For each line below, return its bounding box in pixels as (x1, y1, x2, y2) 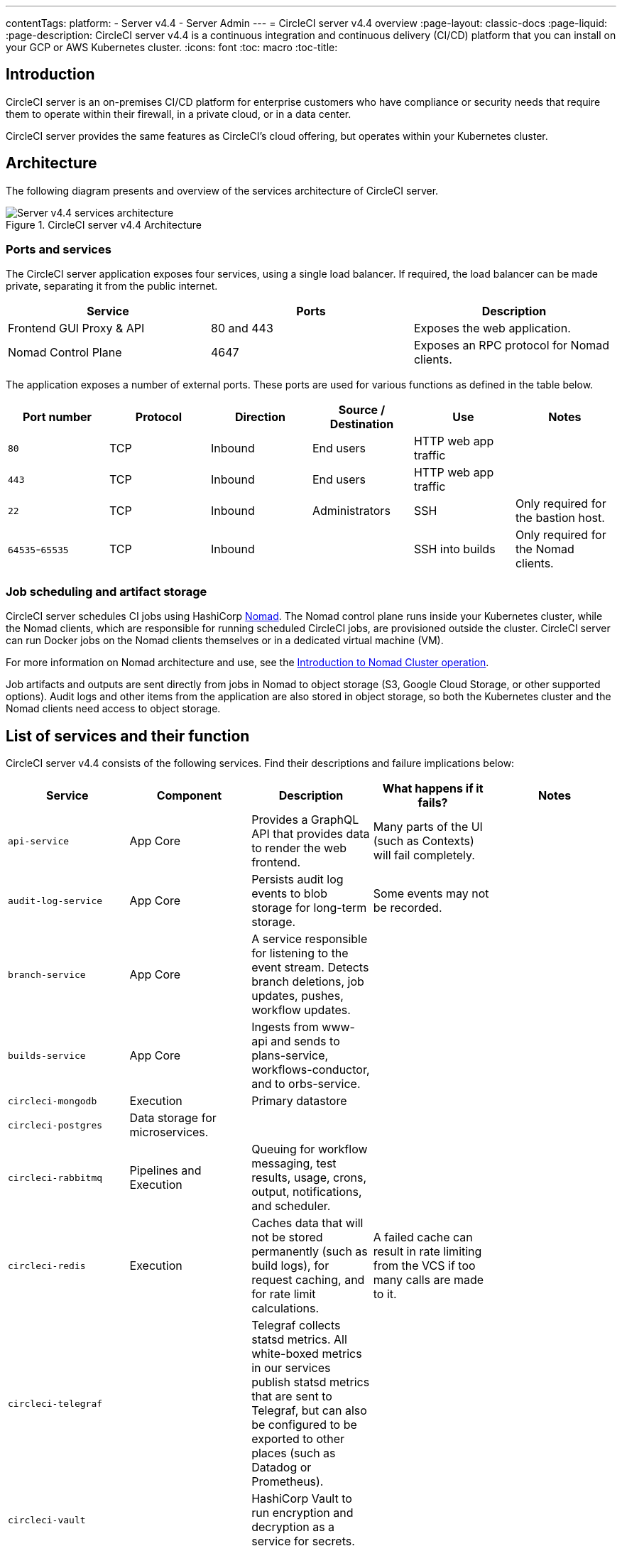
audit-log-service (8, 895, 103, 906)
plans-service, (251, 1048, 329, 1063)
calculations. (251, 1301, 320, 1316)
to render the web (251, 841, 347, 856)
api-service (8, 835, 70, 847)
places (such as (251, 1446, 336, 1461)
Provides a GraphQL (251, 812, 359, 827)
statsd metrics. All (251, 1332, 347, 1347)
